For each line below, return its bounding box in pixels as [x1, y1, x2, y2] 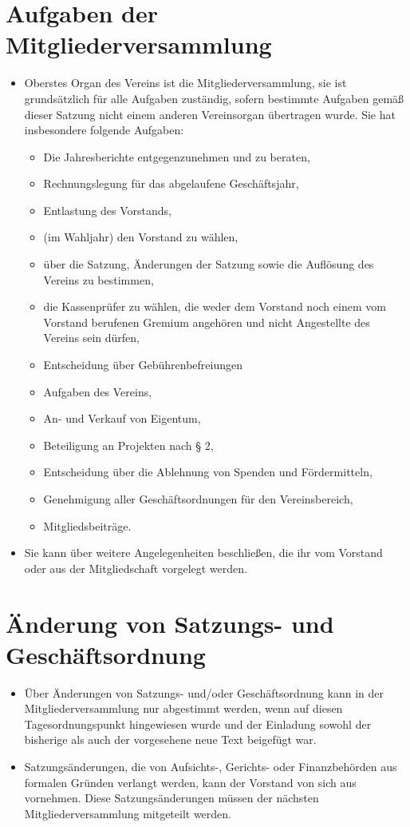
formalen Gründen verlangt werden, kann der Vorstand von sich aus [24, 773, 357, 790]
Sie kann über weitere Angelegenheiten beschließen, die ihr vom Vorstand [24, 544, 383, 561]
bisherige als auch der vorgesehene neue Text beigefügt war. [24, 731, 317, 748]
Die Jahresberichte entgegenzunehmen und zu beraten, [43, 148, 310, 165]
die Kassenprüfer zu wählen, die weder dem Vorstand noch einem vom [43, 298, 386, 315]
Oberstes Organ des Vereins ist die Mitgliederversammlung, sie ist [24, 74, 347, 91]
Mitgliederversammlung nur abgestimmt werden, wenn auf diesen [24, 700, 343, 717]
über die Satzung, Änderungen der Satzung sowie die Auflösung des [43, 256, 374, 272]
